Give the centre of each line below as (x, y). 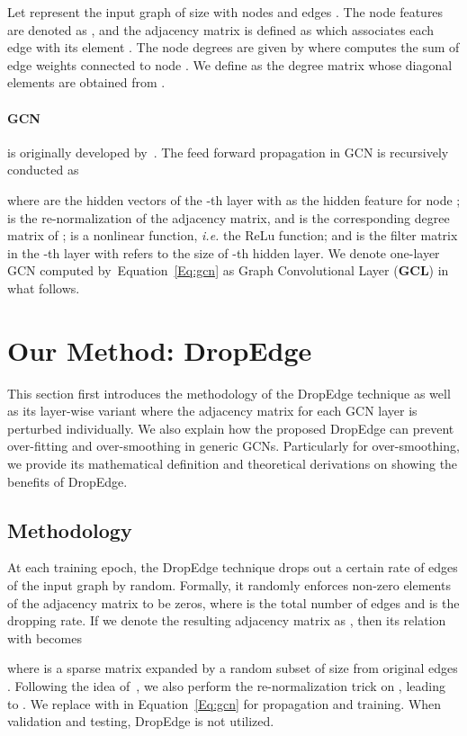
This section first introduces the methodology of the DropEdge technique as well (229, 393)
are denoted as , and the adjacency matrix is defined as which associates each (221, 29)
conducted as (43, 170)
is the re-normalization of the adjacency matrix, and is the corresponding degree (229, 217)
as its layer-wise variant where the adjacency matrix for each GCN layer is (212, 411)
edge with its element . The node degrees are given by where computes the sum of (233, 47)
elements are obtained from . (86, 82)
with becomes (45, 637)
